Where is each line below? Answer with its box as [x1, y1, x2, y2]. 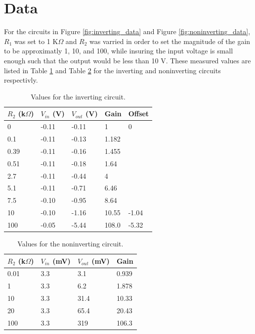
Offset [128, 108, 149, 119]
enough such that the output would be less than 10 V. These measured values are [4, 55, 251, 65]
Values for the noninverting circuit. [17, 238, 124, 248]
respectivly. [4, 75, 38, 85]
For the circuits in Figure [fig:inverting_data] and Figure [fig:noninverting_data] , [4, 26, 251, 37]
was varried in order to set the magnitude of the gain [89, 36, 251, 46]
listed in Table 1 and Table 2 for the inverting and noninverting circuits [4, 65, 221, 75]
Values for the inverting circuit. [31, 91, 126, 101]
